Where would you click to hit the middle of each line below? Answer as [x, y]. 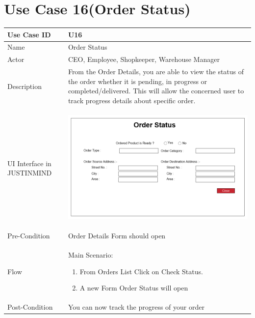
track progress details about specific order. [132, 100]
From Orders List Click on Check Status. [141, 271]
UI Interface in [29, 163]
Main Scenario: [90, 255]
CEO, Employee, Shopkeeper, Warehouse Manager [144, 59]
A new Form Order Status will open [134, 288]
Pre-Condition [29, 236]
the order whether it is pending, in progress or [138, 81]
